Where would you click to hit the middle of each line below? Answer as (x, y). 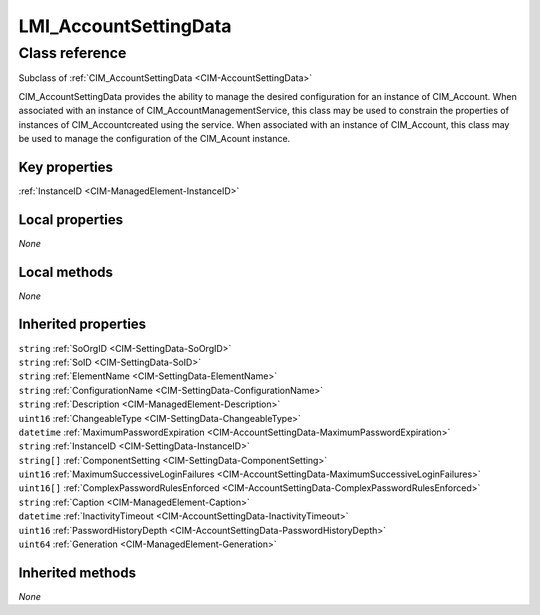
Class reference (72, 53)
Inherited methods (77, 572)
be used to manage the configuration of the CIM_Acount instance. (154, 138)
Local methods (66, 271)
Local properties (71, 219)
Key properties (66, 166)
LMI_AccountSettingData (125, 26)
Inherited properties (82, 324)
